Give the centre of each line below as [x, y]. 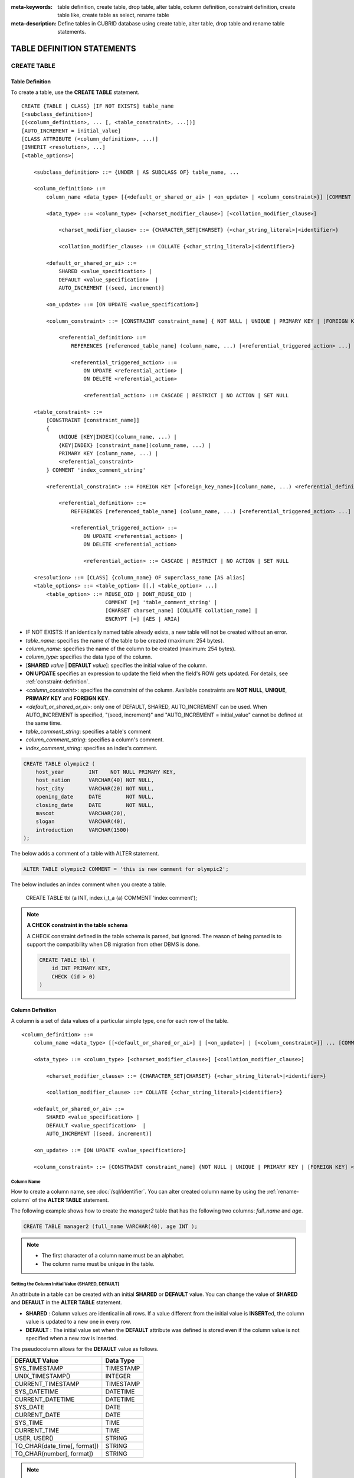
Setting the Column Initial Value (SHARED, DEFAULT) [65, 1284]
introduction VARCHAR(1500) [83, 830]
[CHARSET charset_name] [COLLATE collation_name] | [181, 611]
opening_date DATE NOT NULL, [95, 797]
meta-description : [34, 23]
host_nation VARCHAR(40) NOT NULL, [95, 780]
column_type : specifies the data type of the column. [89, 657]
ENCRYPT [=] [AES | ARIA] [142, 619]
